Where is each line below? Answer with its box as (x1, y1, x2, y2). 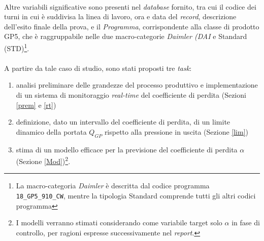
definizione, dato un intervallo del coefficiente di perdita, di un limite (16, 116, 230, 127)
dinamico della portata (16, 126, 87, 137)
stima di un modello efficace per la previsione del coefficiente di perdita (16, 144, 238, 154)
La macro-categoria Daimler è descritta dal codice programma (16, 180, 210, 191)
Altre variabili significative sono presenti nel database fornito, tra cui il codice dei (4, 1, 256, 12)
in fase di (232, 217, 260, 228)
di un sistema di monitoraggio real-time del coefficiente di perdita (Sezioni (16, 90, 246, 100)
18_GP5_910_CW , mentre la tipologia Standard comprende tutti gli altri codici (16, 190, 256, 201)
